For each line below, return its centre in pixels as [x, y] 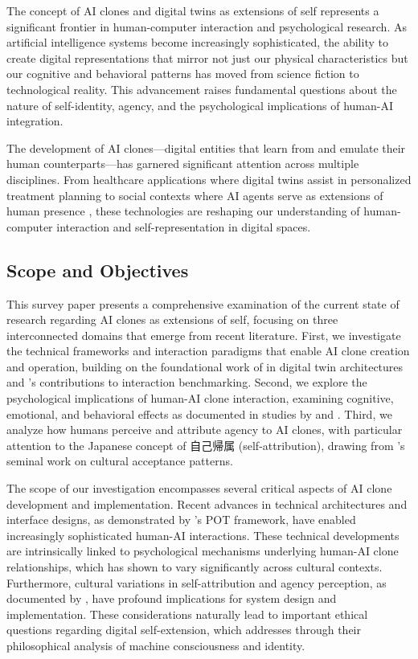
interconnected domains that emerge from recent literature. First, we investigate [204, 335]
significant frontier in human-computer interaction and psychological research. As [207, 26]
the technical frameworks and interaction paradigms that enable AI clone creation [208, 351]
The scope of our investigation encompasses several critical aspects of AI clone [199, 488]
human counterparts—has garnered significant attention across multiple [183, 164]
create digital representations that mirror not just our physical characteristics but [207, 57]
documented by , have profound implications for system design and [172, 598]
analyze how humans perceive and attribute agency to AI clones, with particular [205, 430]
